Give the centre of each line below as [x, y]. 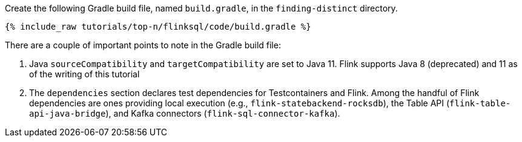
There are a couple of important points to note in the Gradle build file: [143, 45]
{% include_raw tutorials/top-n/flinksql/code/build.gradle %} [158, 27]
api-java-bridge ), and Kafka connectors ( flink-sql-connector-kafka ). [185, 113]
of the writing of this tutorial [84, 74]
